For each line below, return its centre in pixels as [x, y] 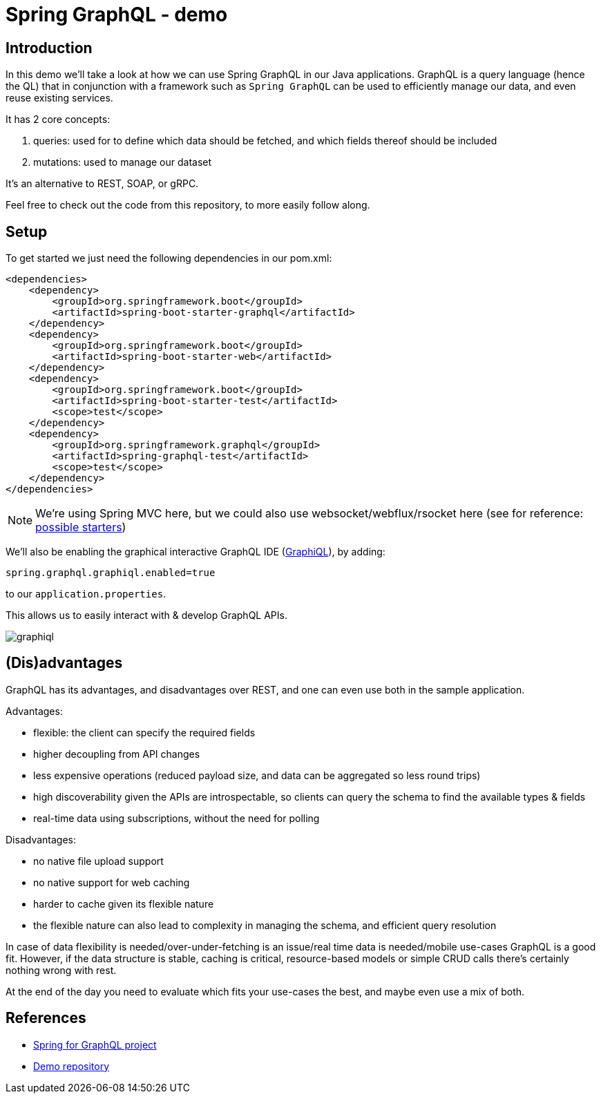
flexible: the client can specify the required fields [144, 732]
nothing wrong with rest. [61, 970]
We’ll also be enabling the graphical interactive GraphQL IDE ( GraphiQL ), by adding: [195, 552]
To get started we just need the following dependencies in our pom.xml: [169, 258]
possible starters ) [81, 527]
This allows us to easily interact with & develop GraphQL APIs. [146, 615]
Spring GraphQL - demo [117, 15]
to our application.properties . [86, 594]
